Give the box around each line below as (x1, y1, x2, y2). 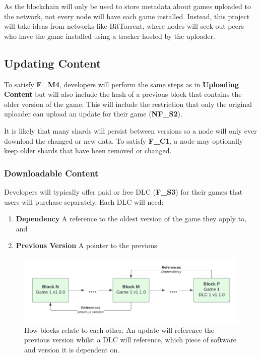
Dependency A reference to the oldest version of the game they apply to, (16, 213, 247, 224)
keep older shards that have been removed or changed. (4, 145, 172, 156)
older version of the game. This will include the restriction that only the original (4, 98, 252, 109)
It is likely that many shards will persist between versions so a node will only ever (4, 125, 257, 136)
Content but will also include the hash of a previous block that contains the (4, 89, 242, 99)
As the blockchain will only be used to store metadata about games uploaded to (4, 1, 251, 11)
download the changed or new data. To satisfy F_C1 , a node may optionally (4, 135, 243, 146)
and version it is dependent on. (24, 344, 120, 354)
